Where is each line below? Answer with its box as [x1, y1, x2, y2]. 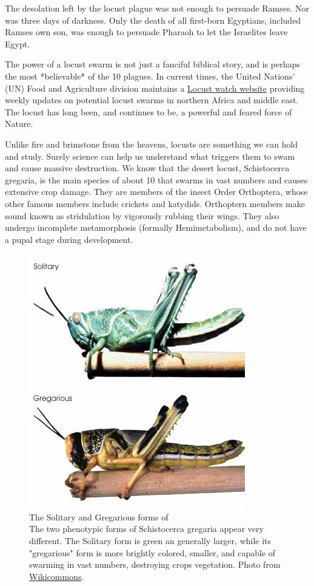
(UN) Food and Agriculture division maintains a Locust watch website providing [5, 81, 305, 94]
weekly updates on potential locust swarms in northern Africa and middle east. [5, 94, 299, 106]
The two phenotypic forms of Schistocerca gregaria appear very [29, 522, 264, 535]
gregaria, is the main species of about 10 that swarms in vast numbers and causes [5, 173, 308, 186]
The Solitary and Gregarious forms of [29, 510, 169, 523]
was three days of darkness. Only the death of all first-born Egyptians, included [5, 13, 301, 26]
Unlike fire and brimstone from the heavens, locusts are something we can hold [5, 137, 298, 150]
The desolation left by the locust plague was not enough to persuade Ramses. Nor [5, 2, 309, 14]
